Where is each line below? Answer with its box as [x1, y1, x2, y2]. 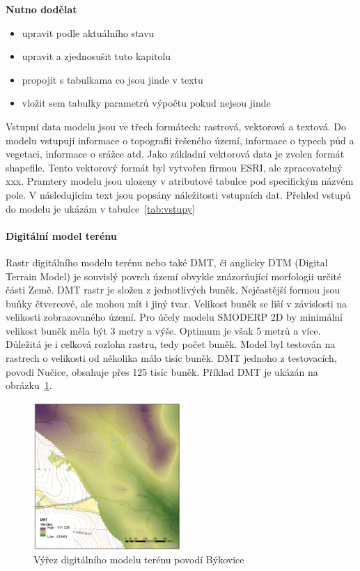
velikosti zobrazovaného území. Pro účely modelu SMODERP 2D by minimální [6, 310, 343, 324]
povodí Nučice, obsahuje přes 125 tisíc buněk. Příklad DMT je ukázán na [6, 364, 318, 379]
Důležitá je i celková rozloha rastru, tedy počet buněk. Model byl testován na [6, 337, 336, 351]
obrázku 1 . [6, 378, 52, 393]
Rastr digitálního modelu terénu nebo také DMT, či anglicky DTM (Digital [6, 254, 328, 269]
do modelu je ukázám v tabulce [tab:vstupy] [6, 201, 195, 215]
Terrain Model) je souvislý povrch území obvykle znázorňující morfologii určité [6, 268, 342, 283]
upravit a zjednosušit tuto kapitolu [22, 49, 171, 63]
